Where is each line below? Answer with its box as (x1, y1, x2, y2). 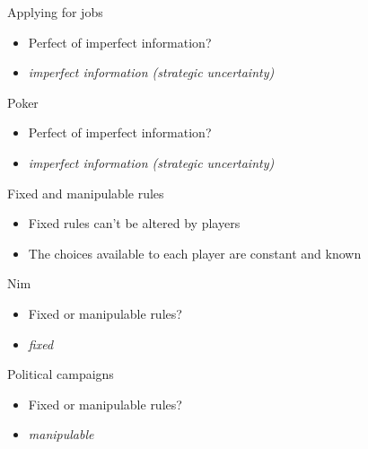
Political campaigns (7, 365, 114, 383)
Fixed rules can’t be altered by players (28, 214, 241, 233)
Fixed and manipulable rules (7, 183, 164, 202)
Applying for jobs (7, 3, 103, 21)
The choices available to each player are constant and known (28, 243, 362, 262)
